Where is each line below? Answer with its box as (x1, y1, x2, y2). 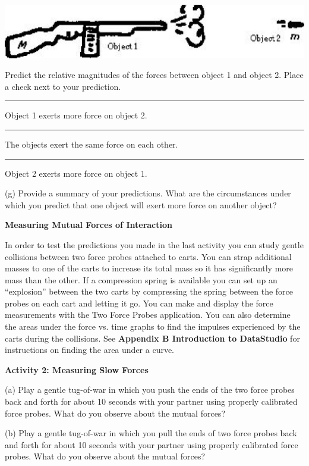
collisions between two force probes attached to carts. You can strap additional (5, 250, 292, 262)
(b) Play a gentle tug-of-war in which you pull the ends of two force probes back (5, 427, 297, 439)
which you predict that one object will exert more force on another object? (5, 198, 277, 211)
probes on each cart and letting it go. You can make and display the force (5, 296, 273, 309)
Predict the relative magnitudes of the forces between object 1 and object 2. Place (5, 68, 304, 81)
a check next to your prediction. (5, 80, 121, 92)
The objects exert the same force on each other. (5, 137, 178, 150)
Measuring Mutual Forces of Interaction (5, 218, 172, 231)
